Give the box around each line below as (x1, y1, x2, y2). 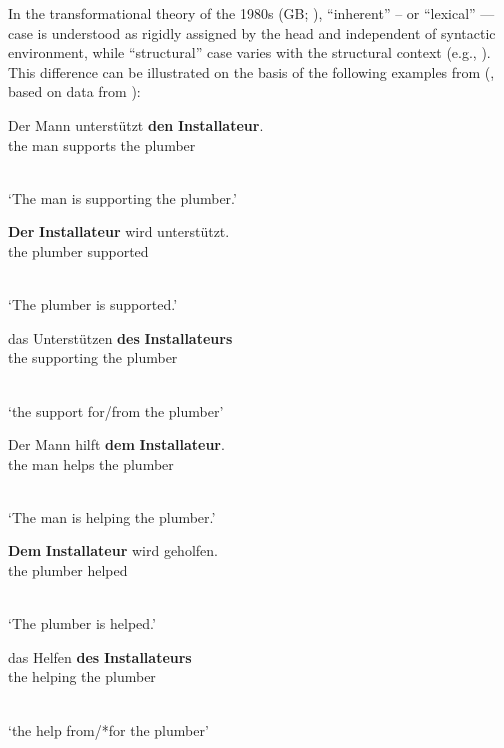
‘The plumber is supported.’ (8, 294, 178, 315)
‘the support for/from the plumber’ (8, 400, 224, 421)
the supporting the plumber (8, 347, 178, 368)
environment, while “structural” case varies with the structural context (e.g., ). (8, 42, 491, 63)
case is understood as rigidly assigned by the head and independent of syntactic (8, 22, 496, 43)
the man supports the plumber (8, 134, 196, 155)
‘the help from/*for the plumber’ (8, 719, 209, 740)
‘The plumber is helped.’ (8, 613, 156, 634)
